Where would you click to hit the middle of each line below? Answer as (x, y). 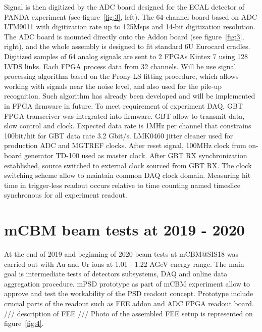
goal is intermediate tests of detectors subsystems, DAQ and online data (116, 274)
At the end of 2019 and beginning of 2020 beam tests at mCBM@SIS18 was (121, 254)
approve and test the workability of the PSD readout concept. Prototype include (129, 293)
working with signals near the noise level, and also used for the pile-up (113, 86)
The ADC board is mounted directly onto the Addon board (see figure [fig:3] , (124, 36)
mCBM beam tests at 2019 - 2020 (124, 230)
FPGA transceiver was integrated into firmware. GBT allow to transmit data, (124, 115)
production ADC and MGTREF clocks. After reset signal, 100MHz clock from (125, 145)
